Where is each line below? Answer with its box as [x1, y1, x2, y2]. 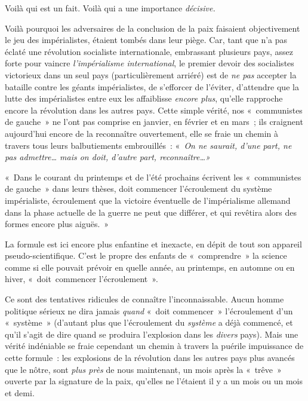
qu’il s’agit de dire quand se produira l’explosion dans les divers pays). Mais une [5, 327, 298, 340]
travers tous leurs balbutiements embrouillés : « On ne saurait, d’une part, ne [5, 139, 292, 151]
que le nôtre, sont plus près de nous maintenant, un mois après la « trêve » [5, 363, 282, 375]
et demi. [5, 386, 35, 399]
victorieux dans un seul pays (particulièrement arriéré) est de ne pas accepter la [5, 68, 297, 81]
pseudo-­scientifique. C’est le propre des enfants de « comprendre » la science [5, 249, 287, 262]
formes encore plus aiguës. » [5, 218, 109, 230]
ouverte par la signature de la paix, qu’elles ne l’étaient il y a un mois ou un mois [5, 375, 303, 387]
